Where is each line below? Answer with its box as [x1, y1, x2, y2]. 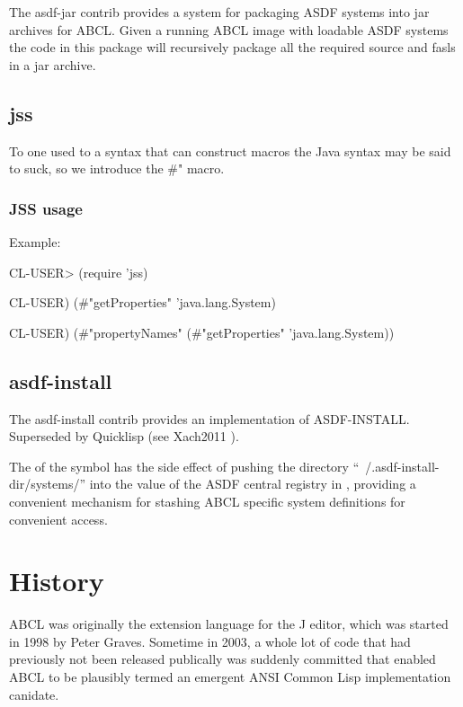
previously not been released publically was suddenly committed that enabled [9, 650, 436, 668]
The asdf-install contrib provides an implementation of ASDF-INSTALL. [9, 409, 410, 428]
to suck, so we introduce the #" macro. [9, 159, 225, 178]
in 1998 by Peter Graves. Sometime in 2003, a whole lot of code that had [9, 632, 411, 650]
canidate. [9, 685, 59, 703]
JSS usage [9, 197, 83, 219]
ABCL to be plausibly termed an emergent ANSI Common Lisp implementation [9, 667, 451, 686]
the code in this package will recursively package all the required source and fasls [9, 38, 456, 57]
